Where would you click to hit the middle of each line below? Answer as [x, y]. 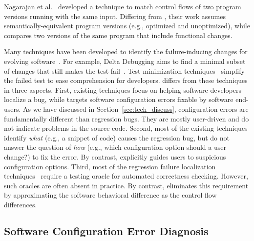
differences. [21, 204]
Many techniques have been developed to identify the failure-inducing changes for [126, 51]
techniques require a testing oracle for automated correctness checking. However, [126, 176]
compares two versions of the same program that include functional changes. [118, 35]
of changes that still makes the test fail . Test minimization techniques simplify [124, 70]
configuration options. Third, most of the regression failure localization [110, 166]
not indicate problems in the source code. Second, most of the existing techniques [126, 128]
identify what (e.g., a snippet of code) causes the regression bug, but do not [117, 137]
